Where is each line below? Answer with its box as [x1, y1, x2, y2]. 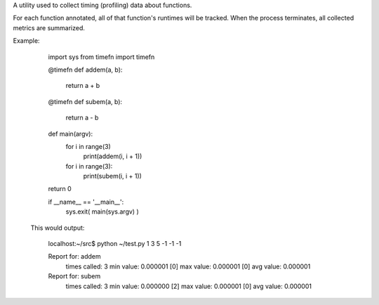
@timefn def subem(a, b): [48, 97, 123, 105]
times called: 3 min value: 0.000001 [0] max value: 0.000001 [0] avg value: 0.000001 [65, 262, 311, 271]
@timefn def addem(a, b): [48, 65, 123, 74]
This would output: [30, 223, 85, 232]
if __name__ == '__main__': [48, 197, 124, 206]
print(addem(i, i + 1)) [83, 152, 142, 161]
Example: [13, 37, 40, 45]
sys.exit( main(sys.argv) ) [65, 207, 140, 216]
